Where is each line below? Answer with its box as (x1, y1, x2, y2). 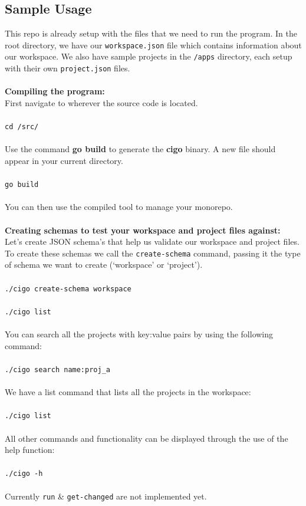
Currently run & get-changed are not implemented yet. (5, 489, 207, 502)
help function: (5, 443, 55, 456)
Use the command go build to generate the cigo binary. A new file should (5, 143, 276, 155)
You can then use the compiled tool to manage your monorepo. (5, 201, 233, 213)
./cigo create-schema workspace (5, 284, 131, 293)
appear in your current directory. (5, 154, 123, 166)
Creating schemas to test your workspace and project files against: (5, 224, 281, 236)
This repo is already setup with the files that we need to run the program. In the (5, 27, 297, 40)
